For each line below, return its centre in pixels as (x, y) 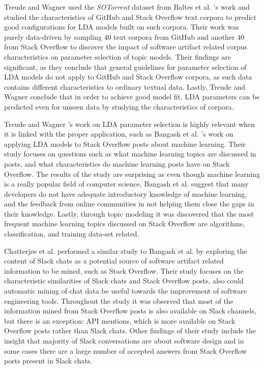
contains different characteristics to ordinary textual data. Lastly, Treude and (125, 86)
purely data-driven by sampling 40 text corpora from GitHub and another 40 (124, 36)
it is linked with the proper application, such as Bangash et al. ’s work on (119, 134)
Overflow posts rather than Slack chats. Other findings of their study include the (130, 331)
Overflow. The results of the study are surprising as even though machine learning (132, 174)
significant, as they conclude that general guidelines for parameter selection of (125, 67)
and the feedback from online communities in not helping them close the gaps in (129, 204)
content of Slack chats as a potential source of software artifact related (114, 261)
